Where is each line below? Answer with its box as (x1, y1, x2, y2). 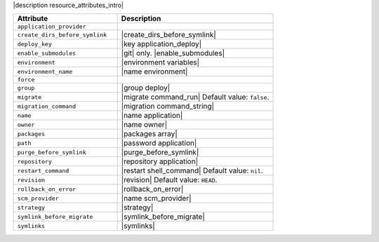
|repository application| (121, 156, 199, 166)
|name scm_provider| (121, 194, 192, 203)
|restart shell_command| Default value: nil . (121, 166, 263, 175)
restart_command (17, 167, 69, 175)
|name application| (121, 111, 183, 121)
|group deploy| (121, 83, 171, 93)
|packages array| (121, 129, 178, 139)
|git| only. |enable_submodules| (121, 48, 225, 58)
